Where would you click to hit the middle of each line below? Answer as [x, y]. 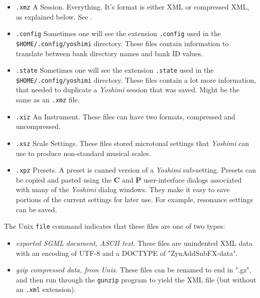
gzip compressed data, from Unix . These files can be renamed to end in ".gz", [134, 270]
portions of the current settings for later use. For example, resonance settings [134, 199]
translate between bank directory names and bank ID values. [109, 53]
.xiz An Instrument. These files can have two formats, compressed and [125, 116]
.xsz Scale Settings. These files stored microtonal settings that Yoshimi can [133, 143]
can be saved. [36, 209]
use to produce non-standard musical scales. [83, 153]
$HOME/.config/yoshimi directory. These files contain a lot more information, [136, 80]
